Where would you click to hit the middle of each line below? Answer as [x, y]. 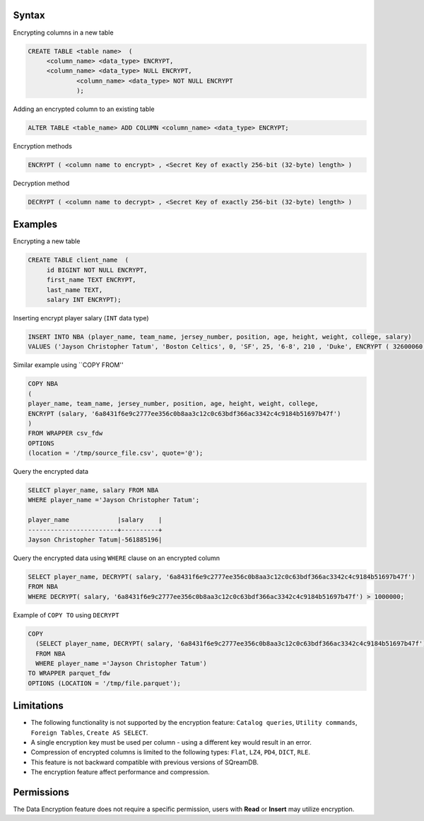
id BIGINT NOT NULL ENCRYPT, [97, 270]
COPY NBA [43, 384]
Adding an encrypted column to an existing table [84, 109]
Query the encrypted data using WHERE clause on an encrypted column [117, 558]
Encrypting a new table [47, 241]
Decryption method [41, 183]
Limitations [38, 706]
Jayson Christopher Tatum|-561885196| [95, 540]
